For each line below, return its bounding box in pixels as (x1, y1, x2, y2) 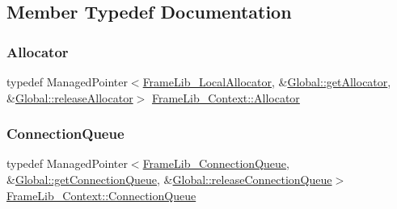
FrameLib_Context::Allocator (151, 89, 300, 106)
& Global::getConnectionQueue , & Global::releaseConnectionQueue (6, 171, 332, 187)
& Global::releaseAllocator (6, 89, 133, 106)
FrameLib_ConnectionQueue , (142, 155, 289, 172)
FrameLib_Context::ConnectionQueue (6, 186, 196, 203)
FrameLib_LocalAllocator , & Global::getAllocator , (142, 73, 391, 90)
